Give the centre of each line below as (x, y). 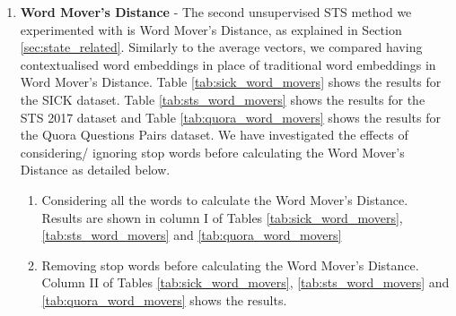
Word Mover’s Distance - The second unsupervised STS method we (216, 12)
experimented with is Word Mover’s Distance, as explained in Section (211, 29)
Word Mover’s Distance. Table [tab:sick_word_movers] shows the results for (231, 82)
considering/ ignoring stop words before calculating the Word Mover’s (212, 152)
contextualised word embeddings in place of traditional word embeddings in (228, 64)
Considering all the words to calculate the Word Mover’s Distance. (225, 199)
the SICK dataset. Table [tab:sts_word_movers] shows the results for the (223, 99)
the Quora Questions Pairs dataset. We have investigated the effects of (214, 135)
